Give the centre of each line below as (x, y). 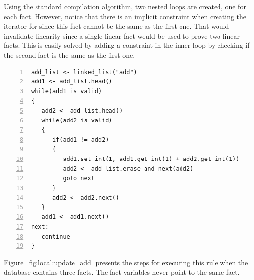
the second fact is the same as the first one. (70, 55)
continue (56, 236)
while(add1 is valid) (67, 91)
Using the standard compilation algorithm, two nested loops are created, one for (125, 6)
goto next (79, 179)
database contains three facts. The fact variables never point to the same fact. (122, 272)
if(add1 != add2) (80, 140)
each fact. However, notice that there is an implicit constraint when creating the (125, 16)
